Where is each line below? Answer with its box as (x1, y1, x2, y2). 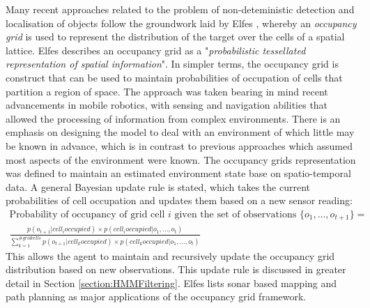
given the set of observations (174, 209, 297, 220)
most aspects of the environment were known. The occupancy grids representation (6, 152, 356, 167)
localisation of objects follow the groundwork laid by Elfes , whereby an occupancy (6, 15, 357, 30)
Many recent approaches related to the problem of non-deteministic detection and (6, 2, 355, 16)
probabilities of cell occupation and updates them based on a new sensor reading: (6, 193, 353, 208)
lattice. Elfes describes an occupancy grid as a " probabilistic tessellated (6, 43, 306, 57)
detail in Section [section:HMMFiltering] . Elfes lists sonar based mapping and (6, 275, 337, 290)
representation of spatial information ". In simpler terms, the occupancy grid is (6, 56, 339, 71)
